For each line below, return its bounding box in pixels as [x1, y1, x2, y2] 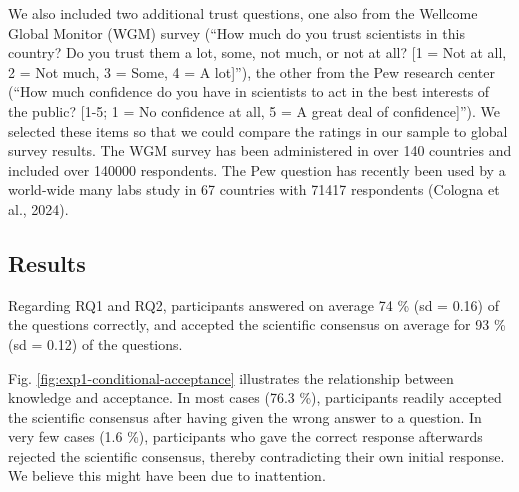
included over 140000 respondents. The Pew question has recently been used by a [8, 159, 506, 180]
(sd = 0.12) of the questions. [8, 333, 183, 354]
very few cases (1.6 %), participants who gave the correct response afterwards [8, 426, 483, 447]
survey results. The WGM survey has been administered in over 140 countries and [8, 140, 512, 161]
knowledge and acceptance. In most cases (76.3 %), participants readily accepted [8, 387, 502, 408]
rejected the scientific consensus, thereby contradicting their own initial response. [8, 445, 505, 466]
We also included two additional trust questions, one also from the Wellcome [8, 3, 478, 23]
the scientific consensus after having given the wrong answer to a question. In [8, 406, 482, 427]
